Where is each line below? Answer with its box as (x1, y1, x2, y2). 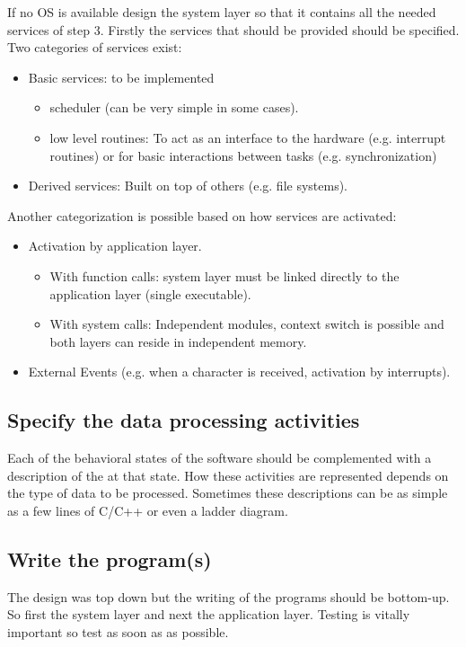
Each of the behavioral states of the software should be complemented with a (7, 448, 432, 467)
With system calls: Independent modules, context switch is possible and (49, 315, 444, 333)
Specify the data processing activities (7, 406, 360, 434)
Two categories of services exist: (7, 38, 182, 57)
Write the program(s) (7, 545, 212, 572)
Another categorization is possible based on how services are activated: (7, 206, 397, 225)
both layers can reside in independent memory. (49, 332, 307, 350)
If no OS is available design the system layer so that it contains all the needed (7, 3, 436, 21)
